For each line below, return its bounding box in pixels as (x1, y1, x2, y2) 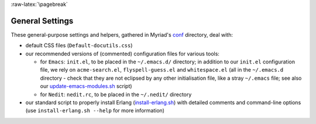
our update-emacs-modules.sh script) (40, 83, 132, 90)
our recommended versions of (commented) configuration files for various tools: (25, 50, 219, 57)
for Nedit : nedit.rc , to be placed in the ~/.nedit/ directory (40, 91, 192, 98)
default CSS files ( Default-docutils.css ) (25, 42, 133, 49)
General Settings (11, 16, 74, 26)
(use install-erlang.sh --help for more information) (25, 107, 165, 114)
